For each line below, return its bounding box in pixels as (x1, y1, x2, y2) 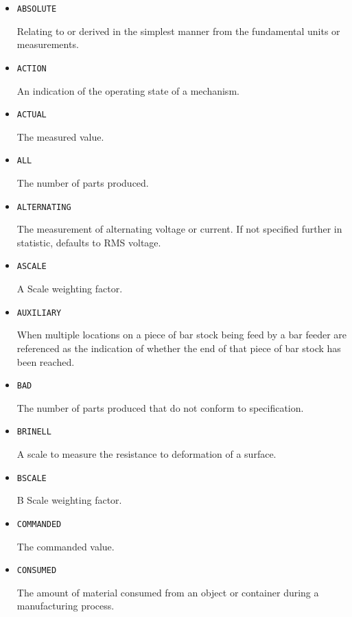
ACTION (16, 63, 47, 73)
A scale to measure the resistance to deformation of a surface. (16, 447, 277, 461)
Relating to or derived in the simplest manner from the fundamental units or (16, 23, 340, 38)
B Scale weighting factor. (16, 493, 122, 507)
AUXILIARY (16, 307, 62, 318)
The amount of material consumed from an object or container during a (16, 585, 319, 599)
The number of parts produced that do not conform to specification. (16, 400, 304, 415)
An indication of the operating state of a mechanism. (16, 83, 239, 97)
